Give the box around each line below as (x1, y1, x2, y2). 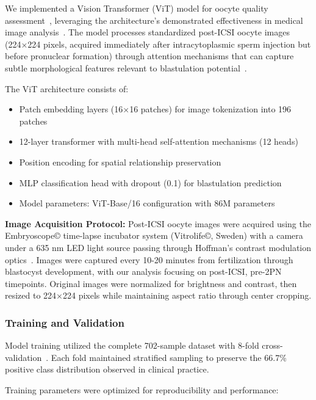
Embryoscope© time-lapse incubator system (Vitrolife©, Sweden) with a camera (5, 229, 303, 242)
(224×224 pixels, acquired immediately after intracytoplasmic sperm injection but (5, 37, 311, 50)
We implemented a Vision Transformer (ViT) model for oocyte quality (5, 2, 268, 14)
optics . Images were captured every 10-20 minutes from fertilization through (5, 253, 293, 266)
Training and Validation (5, 315, 124, 330)
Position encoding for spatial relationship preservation (19, 155, 221, 168)
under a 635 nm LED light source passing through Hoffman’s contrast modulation (5, 241, 312, 253)
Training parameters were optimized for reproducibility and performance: (5, 383, 279, 396)
